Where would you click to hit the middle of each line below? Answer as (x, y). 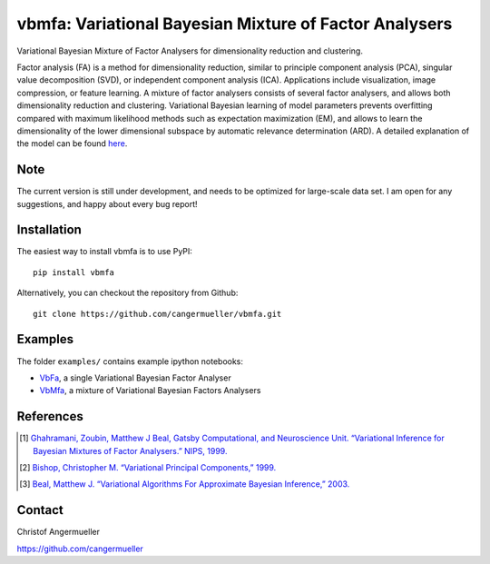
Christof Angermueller (58, 532)
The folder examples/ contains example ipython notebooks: (130, 361)
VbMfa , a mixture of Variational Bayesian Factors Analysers (150, 391)
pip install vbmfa (74, 272)
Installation (49, 230)
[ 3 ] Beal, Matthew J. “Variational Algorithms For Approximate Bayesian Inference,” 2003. (185, 484)
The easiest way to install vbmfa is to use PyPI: (104, 252)
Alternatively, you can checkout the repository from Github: (127, 293)
